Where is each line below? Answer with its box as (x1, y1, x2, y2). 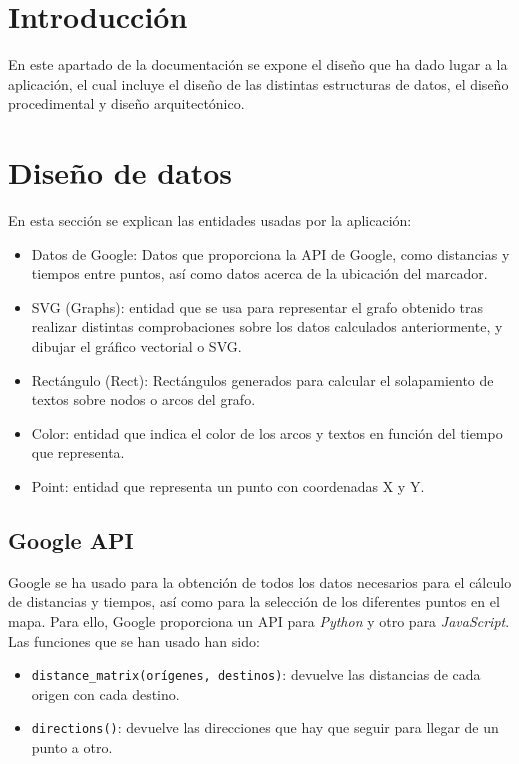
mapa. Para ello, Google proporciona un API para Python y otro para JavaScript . (8, 610, 510, 631)
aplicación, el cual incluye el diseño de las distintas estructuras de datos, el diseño (8, 73, 509, 94)
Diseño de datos (8, 152, 233, 193)
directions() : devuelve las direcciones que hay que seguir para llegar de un (31, 717, 499, 738)
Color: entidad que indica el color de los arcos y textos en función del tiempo (31, 422, 503, 443)
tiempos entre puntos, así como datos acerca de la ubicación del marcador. (31, 263, 488, 284)
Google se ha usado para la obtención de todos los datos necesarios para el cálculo (8, 571, 512, 592)
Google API (8, 524, 134, 555)
